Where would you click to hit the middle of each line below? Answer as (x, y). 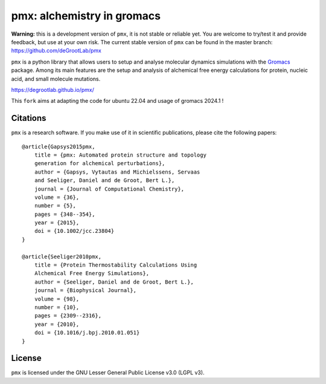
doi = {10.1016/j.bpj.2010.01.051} (87, 333)
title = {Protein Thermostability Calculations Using (116, 265)
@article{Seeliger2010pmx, (62, 256)
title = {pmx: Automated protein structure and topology (120, 155)
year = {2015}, (57, 223)
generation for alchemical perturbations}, (100, 164)
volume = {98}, (57, 299)
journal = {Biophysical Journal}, (85, 291)
